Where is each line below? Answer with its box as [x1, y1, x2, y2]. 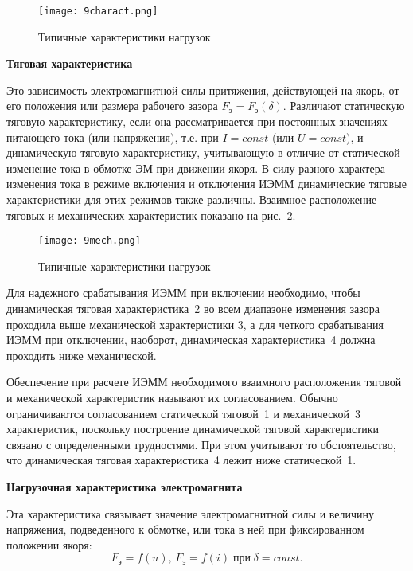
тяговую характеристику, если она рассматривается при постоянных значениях [6, 113, 388, 130]
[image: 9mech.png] [38, 235, 141, 247]
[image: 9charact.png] [38, 6, 158, 17]
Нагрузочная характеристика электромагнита [6, 478, 243, 495]
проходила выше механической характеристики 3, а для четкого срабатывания [6, 315, 384, 332]
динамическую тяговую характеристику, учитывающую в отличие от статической [6, 144, 400, 161]
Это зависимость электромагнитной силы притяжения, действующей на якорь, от [6, 81, 399, 98]
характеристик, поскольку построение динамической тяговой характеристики [6, 420, 380, 437]
